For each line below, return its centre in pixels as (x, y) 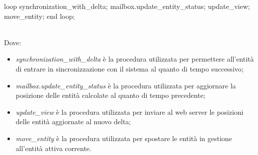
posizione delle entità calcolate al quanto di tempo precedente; (111, 95)
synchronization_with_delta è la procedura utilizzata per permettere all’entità (135, 59)
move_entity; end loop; (40, 16)
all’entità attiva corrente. (53, 148)
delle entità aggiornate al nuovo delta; (73, 121)
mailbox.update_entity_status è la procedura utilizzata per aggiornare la (126, 85)
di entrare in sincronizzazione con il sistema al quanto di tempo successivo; (129, 68)
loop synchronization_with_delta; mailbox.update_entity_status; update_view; (127, 6)
